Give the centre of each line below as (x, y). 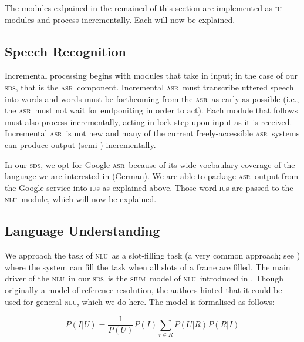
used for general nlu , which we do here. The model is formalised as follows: (140, 301)
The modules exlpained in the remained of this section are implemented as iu (143, 8)
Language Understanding (82, 231)
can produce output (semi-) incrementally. (80, 144)
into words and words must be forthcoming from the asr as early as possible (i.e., (152, 98)
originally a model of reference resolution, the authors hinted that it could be (143, 289)
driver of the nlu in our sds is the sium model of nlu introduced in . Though (144, 278)
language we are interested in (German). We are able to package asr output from (152, 176)
